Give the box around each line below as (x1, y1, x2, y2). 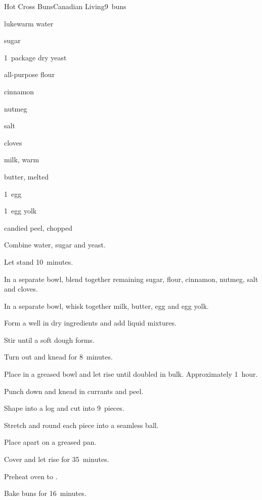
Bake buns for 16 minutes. (4, 488, 86, 498)
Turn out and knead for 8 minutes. (4, 351, 113, 362)
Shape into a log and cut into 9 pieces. (4, 403, 124, 413)
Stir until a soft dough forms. (4, 334, 95, 345)
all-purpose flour (4, 69, 55, 80)
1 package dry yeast (4, 52, 67, 62)
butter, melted (4, 171, 49, 182)
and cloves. (4, 283, 38, 294)
